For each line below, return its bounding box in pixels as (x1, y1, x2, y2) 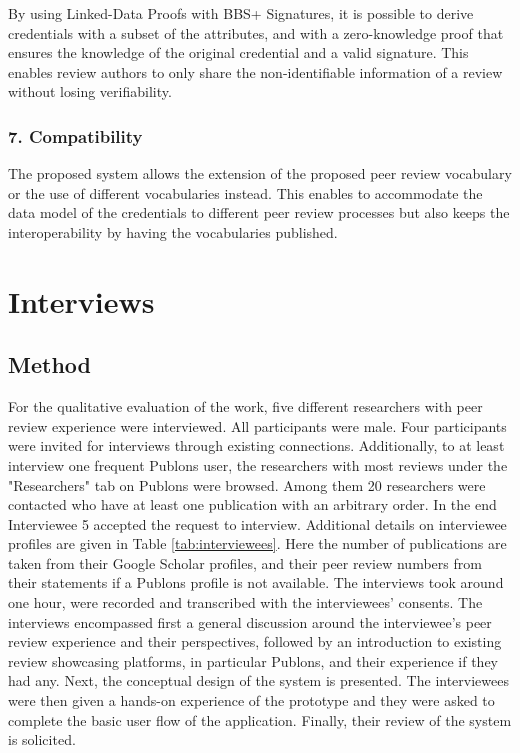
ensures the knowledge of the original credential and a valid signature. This (8, 42, 469, 63)
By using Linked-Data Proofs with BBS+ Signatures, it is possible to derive (8, 3, 474, 23)
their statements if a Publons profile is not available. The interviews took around (8, 572, 504, 593)
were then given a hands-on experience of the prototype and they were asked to (8, 690, 495, 711)
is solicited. (8, 729, 76, 750)
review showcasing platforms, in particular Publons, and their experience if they (8, 650, 498, 671)
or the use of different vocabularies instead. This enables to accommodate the (8, 182, 483, 203)
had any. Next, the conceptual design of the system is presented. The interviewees (8, 670, 509, 691)
